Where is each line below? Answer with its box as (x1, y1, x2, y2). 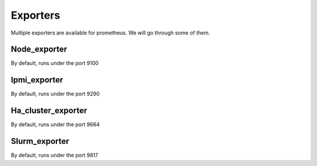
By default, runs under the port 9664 (11, 121, 100, 128)
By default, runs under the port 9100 (11, 60, 99, 67)
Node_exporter (11, 44, 68, 54)
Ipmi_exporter (11, 75, 63, 85)
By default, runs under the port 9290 (11, 91, 100, 98)
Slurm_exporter (11, 136, 70, 146)
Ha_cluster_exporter (11, 106, 87, 116)
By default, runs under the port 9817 (11, 152, 99, 159)
